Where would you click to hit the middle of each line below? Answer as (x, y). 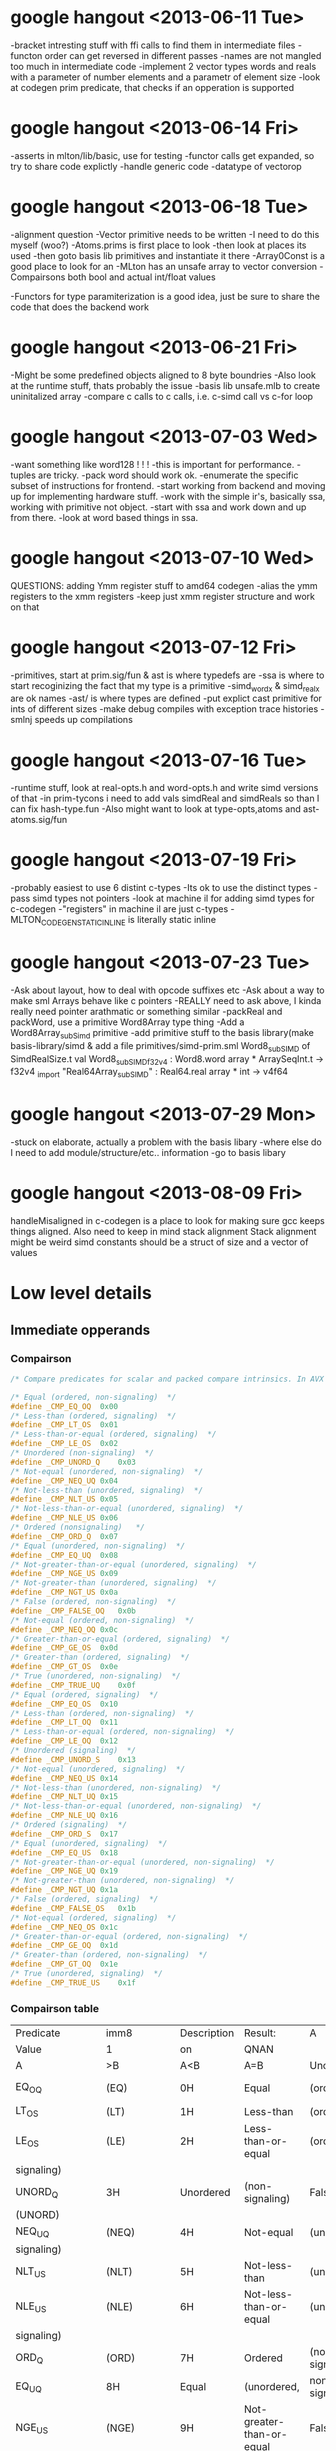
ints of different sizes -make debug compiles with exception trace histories (164, 709)
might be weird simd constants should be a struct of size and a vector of (159, 1242)
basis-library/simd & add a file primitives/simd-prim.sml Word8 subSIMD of (160, 1046)
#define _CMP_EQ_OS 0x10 (64, 1704)
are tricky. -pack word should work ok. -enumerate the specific (168, 475)
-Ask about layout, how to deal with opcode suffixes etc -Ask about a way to (167, 990)
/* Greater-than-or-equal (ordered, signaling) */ (120, 1639)
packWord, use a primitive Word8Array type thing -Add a (127, 1022)
